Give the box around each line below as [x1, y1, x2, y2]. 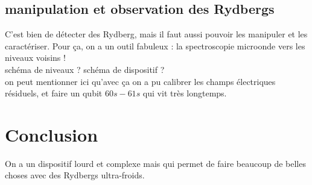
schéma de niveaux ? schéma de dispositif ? [5, 63, 165, 75]
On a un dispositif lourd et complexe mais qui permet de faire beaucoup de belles [5, 157, 306, 169]
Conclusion [5, 122, 98, 146]
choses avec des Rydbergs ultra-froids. [5, 169, 145, 181]
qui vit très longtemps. [142, 87, 227, 99]
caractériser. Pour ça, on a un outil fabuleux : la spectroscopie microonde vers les [5, 39, 305, 52]
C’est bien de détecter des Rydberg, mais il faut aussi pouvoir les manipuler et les [5, 28, 308, 40]
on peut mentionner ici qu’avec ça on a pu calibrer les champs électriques [5, 75, 276, 87]
